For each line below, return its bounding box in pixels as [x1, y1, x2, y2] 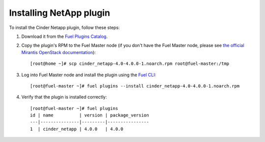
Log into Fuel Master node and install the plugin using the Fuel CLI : [21, 72, 157, 78]
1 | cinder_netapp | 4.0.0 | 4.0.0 [30, 126, 124, 132]
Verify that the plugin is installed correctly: [21, 94, 107, 100]
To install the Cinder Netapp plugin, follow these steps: [9, 25, 120, 30]
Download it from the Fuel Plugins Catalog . [21, 33, 108, 39]
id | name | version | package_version [30, 113, 149, 118]
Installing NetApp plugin [9, 7, 110, 18]
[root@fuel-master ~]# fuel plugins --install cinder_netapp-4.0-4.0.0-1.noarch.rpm [30, 83, 240, 88]
